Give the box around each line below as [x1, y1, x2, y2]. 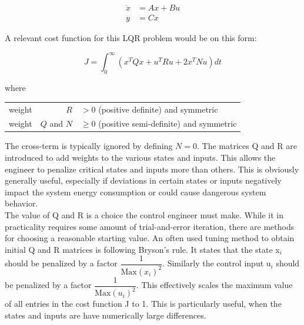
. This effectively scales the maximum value [136, 279, 293, 291]
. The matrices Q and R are [196, 140, 297, 152]
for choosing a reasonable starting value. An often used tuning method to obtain [5, 232, 295, 244]
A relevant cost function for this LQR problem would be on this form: [5, 32, 257, 44]
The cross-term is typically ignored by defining [5, 140, 173, 152]
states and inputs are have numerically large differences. [5, 309, 206, 321]
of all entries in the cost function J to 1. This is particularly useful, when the [5, 297, 282, 310]
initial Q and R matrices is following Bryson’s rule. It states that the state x [5, 243, 280, 255]
